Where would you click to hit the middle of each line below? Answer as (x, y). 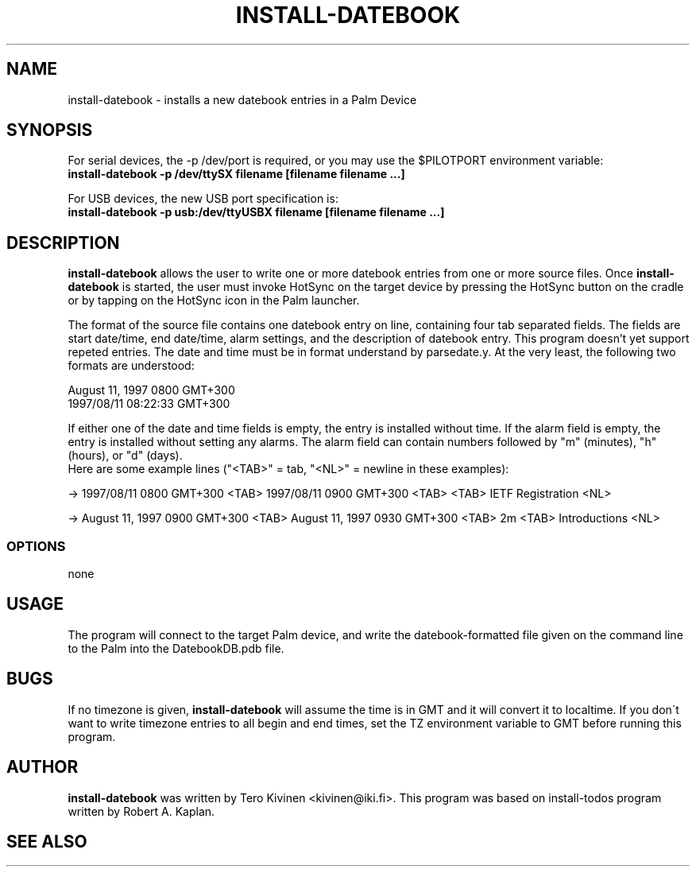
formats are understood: (131, 366)
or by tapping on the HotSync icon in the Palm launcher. (214, 301)
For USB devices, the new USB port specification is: (203, 199)
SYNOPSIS (50, 130)
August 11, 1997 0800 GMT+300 (151, 390)
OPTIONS (36, 546)
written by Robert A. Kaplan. (141, 811)
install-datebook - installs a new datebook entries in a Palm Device (242, 99)
